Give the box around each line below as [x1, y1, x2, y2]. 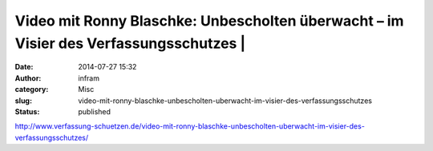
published [78, 106, 111, 116]
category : [14, 85, 49, 94]
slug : [14, 96, 32, 105]
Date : [14, 62, 34, 72]
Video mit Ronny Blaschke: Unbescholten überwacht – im [14, 12, 404, 30]
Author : [14, 73, 42, 83]
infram [78, 73, 100, 83]
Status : [14, 106, 40, 116]
